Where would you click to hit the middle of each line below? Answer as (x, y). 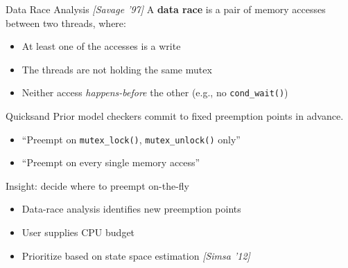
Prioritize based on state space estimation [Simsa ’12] (136, 255)
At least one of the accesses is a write (101, 46)
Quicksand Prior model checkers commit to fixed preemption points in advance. (175, 116)
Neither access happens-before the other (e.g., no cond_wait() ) (155, 92)
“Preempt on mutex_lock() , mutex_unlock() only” (131, 139)
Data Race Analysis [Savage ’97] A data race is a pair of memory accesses (166, 9)
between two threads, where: (66, 23)
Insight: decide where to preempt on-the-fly (97, 185)
